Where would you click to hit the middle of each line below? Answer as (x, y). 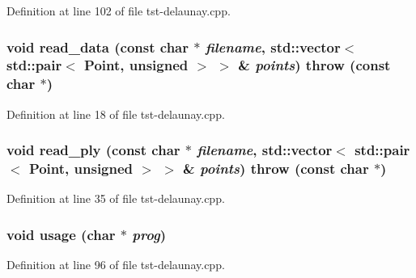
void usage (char (61, 234)
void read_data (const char (98, 46)
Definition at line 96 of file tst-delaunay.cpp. (116, 265)
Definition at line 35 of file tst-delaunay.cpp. (116, 198)
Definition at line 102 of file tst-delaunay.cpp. (119, 11)
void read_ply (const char (93, 150)
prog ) (149, 234)
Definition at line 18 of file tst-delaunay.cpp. (116, 114)
